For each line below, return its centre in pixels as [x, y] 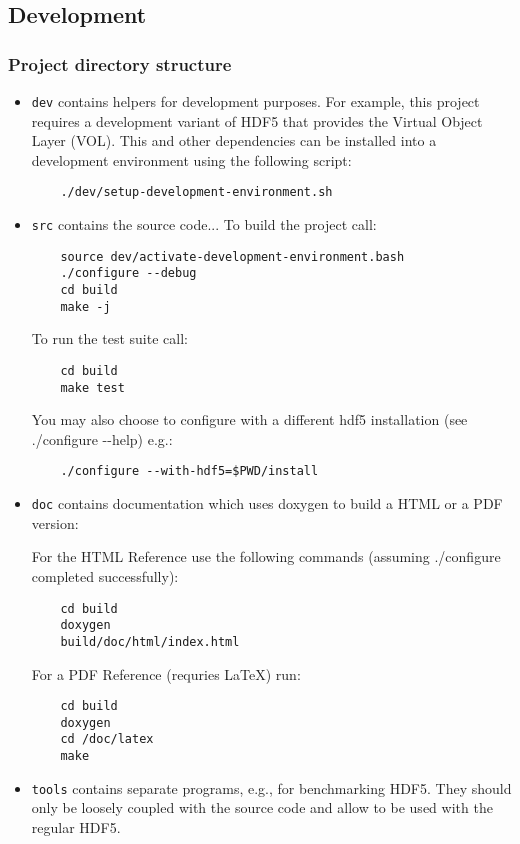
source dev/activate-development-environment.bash [232, 256]
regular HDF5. [76, 827]
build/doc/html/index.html [150, 641]
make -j [85, 306]
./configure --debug [128, 273]
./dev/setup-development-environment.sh [196, 192]
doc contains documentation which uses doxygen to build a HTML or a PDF [267, 503]
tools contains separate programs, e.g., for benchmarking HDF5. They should [271, 787]
